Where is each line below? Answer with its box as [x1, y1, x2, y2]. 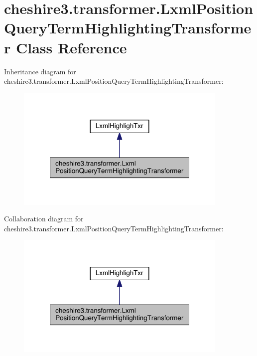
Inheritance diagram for [4, 66, 76, 76]
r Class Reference [4, 37, 127, 57]
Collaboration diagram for [4, 213, 84, 224]
